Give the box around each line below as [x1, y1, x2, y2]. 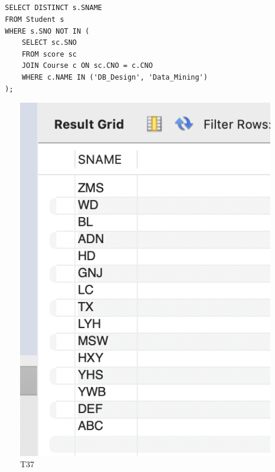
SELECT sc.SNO [21, 38, 77, 47]
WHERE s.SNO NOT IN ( [5, 27, 90, 35]
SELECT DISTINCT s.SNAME [5, 4, 102, 12]
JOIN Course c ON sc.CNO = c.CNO [21, 61, 153, 70]
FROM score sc [21, 50, 77, 58]
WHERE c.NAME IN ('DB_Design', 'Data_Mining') [21, 73, 208, 81]
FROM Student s [5, 15, 64, 24]
